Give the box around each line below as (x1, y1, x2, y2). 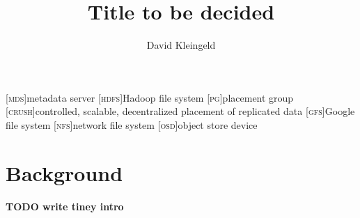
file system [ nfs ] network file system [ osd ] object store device (6, 117, 258, 132)
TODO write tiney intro (6, 198, 124, 213)
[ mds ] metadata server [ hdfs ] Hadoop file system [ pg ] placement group (6, 90, 294, 104)
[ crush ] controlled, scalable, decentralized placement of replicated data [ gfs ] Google (6, 104, 355, 118)
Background (6, 158, 123, 187)
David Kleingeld (146, 38, 216, 52)
